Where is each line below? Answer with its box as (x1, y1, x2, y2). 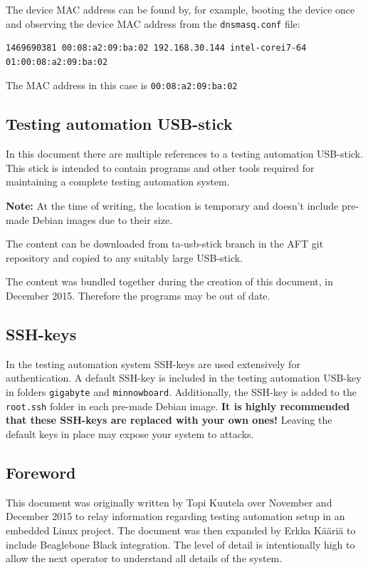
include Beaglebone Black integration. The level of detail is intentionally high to (6, 536, 355, 551)
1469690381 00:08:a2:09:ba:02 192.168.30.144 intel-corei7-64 (6, 43, 307, 54)
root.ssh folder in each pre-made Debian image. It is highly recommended (6, 398, 350, 413)
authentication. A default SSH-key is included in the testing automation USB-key (6, 370, 362, 385)
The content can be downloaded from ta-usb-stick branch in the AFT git (6, 236, 324, 251)
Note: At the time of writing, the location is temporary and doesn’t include (6, 198, 339, 213)
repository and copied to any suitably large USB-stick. (6, 250, 243, 265)
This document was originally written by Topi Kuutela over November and (6, 494, 332, 509)
